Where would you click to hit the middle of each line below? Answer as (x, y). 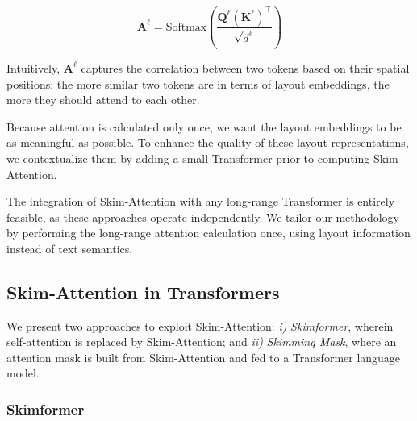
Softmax (186, 27)
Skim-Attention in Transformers (143, 292)
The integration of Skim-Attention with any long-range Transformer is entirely (201, 201)
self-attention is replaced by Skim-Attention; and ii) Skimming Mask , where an (202, 342)
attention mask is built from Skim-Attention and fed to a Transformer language (204, 357)
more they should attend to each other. (103, 100)
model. (23, 373)
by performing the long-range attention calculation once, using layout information (208, 233)
